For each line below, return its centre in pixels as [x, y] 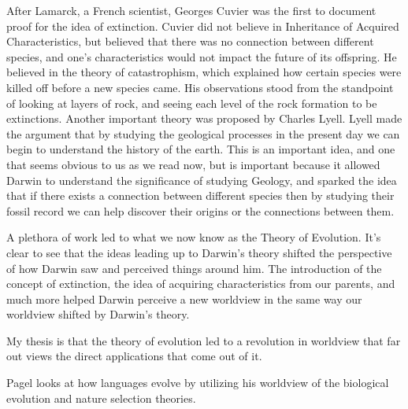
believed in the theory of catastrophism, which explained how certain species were [204, 72]
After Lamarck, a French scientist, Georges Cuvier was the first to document [191, 10]
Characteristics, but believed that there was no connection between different [190, 41]
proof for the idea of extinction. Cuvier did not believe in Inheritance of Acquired [203, 26]
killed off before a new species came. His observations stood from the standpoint [200, 87]
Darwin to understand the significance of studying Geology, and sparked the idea [202, 180]
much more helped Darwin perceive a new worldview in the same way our [184, 298]
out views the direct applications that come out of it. [134, 356]
